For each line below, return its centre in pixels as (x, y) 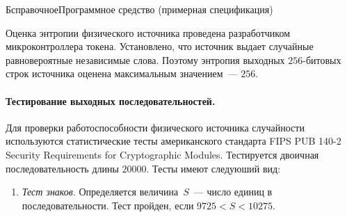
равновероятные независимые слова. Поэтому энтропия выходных (145, 59)
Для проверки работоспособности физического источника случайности (155, 127)
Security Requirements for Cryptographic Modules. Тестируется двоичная (162, 154)
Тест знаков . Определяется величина (100, 192)
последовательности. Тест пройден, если (108, 205)
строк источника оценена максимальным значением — (122, 73)
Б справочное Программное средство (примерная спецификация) (139, 9)
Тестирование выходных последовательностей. (111, 101)
